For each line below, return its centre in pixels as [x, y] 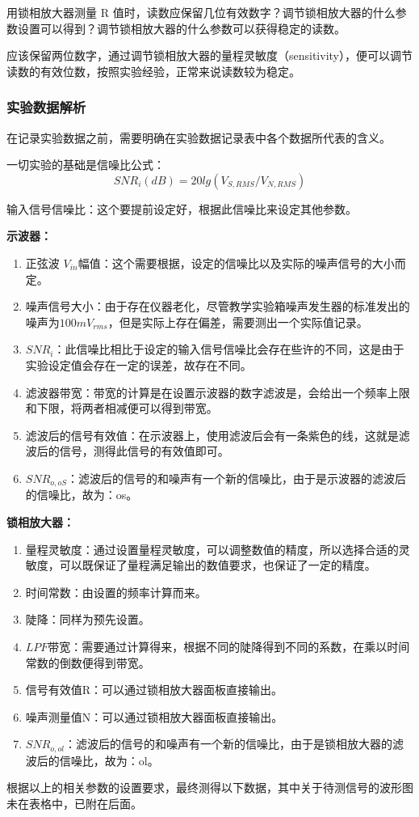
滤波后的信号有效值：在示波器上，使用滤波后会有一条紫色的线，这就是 [212, 435]
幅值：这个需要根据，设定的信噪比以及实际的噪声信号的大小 [236, 262]
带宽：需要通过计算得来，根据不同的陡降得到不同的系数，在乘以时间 [229, 646]
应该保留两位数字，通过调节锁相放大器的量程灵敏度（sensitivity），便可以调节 [209, 55]
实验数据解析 [46, 107]
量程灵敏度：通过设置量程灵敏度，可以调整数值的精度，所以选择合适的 [212, 549]
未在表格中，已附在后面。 [74, 803]
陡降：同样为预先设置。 [88, 619]
